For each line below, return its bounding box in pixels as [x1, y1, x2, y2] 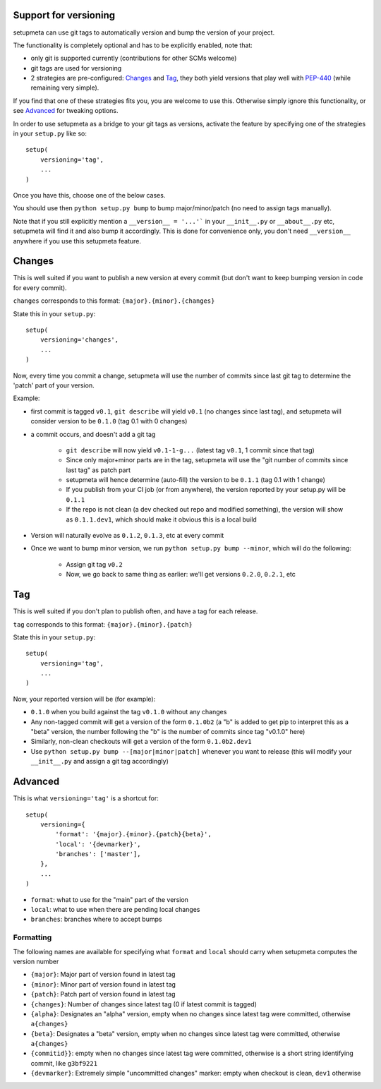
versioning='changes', [40, 336, 119, 344]
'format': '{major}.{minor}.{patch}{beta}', [55, 830, 212, 838]
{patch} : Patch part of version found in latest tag [30, 990, 176, 999]
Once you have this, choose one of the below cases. [13, 191, 166, 199]
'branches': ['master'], [55, 850, 141, 858]
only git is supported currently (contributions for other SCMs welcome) [30, 54, 237, 63]
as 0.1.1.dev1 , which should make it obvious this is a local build [66, 515, 257, 524]
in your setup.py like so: [13, 129, 87, 138]
